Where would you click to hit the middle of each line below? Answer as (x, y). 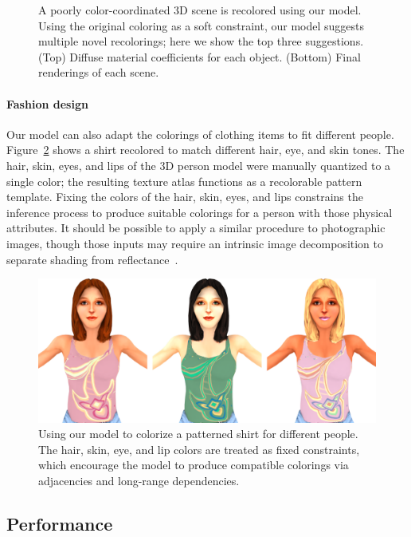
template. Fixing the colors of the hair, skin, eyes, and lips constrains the (185, 197)
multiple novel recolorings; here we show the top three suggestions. (201, 41)
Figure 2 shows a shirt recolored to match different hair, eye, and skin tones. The (205, 150)
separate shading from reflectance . (92, 259)
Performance (60, 523)
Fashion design (47, 103)
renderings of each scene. (99, 72)
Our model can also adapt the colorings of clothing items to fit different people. (200, 134)
